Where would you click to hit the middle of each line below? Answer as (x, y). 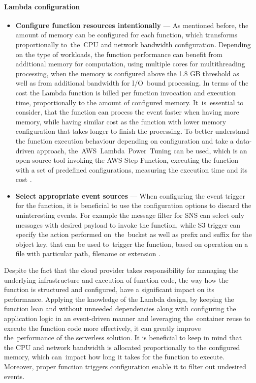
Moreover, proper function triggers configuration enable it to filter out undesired (125, 366)
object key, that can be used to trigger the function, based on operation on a (132, 244)
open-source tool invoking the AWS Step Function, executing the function (127, 160)
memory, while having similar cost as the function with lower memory (121, 121)
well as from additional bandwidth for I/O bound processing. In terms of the (132, 83)
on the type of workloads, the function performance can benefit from (119, 54)
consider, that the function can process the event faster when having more (127, 112)
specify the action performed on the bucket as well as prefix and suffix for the (134, 234)
